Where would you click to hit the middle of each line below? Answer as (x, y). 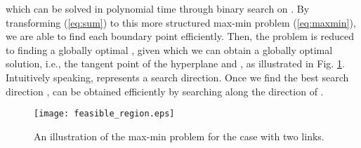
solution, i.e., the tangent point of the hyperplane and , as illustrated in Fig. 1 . (175, 63)
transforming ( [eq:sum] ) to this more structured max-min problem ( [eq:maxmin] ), (181, 22)
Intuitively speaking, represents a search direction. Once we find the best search (177, 77)
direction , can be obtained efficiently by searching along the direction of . (165, 91)
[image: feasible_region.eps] (104, 114)
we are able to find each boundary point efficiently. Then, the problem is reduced (180, 36)
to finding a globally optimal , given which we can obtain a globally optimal (169, 49)
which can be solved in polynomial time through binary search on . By (158, 8)
